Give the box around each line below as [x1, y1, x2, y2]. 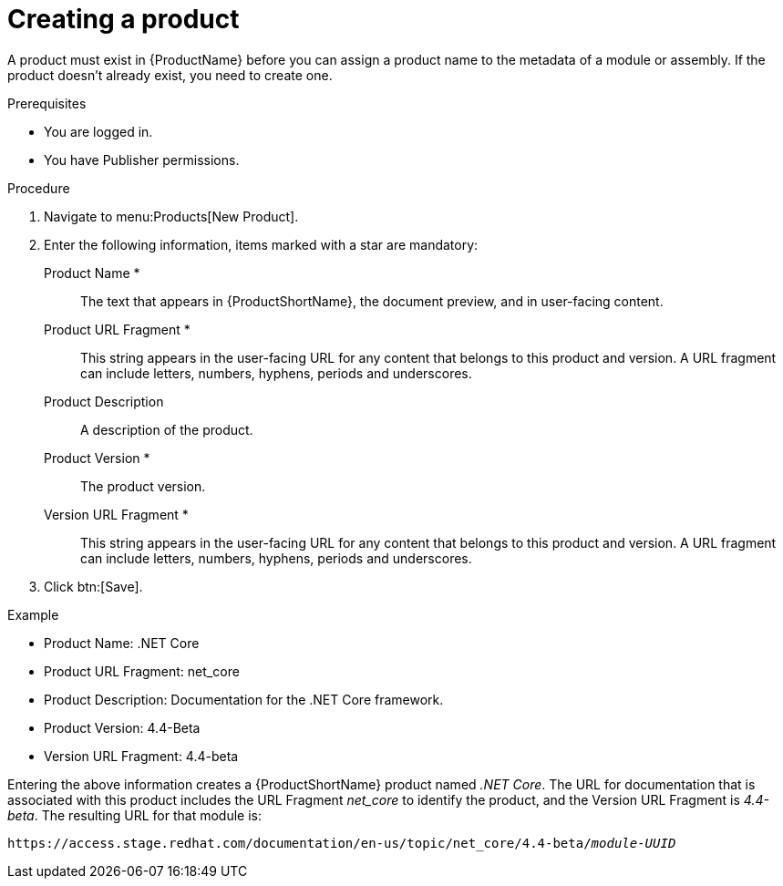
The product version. [80, 478, 206, 494]
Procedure [7, 180, 70, 196]
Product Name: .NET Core [44, 634, 200, 651]
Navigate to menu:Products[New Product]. [44, 208, 299, 224]
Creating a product [7, 4, 240, 35]
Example [7, 606, 59, 623]
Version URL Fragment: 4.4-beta [44, 747, 239, 764]
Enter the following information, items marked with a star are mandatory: [44, 236, 479, 252]
